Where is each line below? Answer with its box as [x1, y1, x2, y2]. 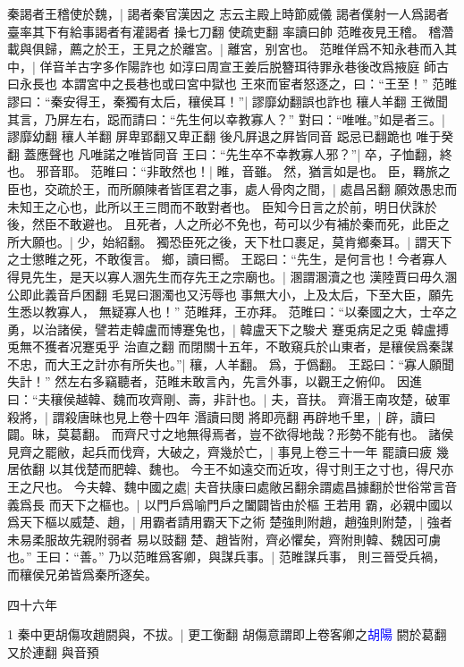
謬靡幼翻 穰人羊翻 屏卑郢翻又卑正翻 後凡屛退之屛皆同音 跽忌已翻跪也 [7, 127, 412, 146]
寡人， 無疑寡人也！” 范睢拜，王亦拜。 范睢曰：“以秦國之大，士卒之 [56, 302, 458, 321]
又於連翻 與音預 [7, 642, 99, 661]
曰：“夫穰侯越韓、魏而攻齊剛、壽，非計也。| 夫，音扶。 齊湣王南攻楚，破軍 [7, 390, 451, 409]
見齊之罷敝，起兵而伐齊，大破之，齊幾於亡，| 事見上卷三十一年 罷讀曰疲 [7, 442, 433, 460]
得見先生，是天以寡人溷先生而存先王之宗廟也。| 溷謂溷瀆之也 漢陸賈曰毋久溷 [7, 266, 458, 285]
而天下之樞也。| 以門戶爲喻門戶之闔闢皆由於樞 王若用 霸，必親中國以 [48, 494, 453, 513]
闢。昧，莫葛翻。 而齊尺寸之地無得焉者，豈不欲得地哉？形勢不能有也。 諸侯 [7, 425, 454, 443]
